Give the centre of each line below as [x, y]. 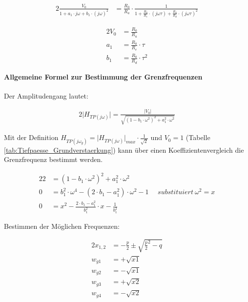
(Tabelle [198, 137]
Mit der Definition [31, 137]
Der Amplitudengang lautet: [46, 95]
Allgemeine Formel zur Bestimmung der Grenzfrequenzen [103, 76]
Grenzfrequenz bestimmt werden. [53, 159]
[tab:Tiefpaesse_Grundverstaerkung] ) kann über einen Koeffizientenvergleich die [124, 150]
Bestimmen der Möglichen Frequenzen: [62, 226]
